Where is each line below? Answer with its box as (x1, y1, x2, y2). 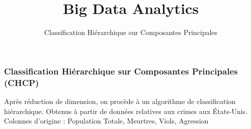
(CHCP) (4, 76, 39, 88)
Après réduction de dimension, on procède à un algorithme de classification (4, 95, 236, 106)
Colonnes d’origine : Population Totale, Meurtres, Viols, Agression (4, 115, 209, 126)
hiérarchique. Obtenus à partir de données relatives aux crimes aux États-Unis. (4, 105, 247, 116)
